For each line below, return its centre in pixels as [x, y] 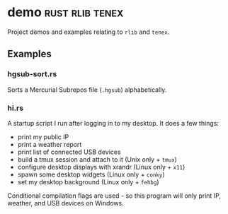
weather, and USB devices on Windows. [65, 203]
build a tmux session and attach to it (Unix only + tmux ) [97, 159]
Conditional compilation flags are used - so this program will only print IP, [114, 196]
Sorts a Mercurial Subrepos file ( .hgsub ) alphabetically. [87, 90]
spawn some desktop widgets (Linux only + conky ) [91, 174]
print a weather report [50, 144]
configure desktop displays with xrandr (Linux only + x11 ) [101, 167]
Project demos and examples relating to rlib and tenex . [89, 32]
